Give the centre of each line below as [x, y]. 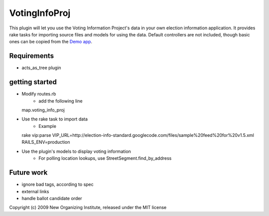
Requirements [32, 56]
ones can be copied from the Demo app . [51, 42]
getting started [33, 82]
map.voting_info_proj [43, 110]
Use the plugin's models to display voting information [76, 151]
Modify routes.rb [39, 94]
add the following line [61, 101]
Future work [28, 172]
